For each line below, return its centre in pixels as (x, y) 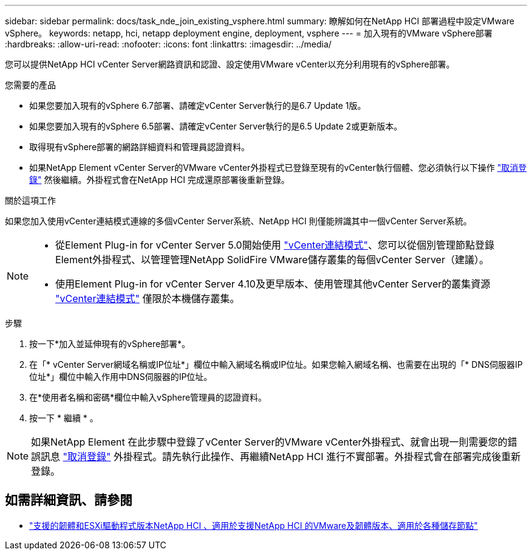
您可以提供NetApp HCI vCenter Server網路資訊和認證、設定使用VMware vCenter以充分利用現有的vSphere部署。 (230, 64)
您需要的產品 (30, 85)
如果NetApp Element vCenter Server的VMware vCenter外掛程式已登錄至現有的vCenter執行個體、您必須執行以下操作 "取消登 (278, 167)
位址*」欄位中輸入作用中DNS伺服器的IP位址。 (121, 377)
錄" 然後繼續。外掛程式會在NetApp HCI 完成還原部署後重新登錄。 (159, 180)
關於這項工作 (30, 200)
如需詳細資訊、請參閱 (69, 500)
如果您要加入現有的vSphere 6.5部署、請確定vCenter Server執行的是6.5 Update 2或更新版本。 (216, 126)
